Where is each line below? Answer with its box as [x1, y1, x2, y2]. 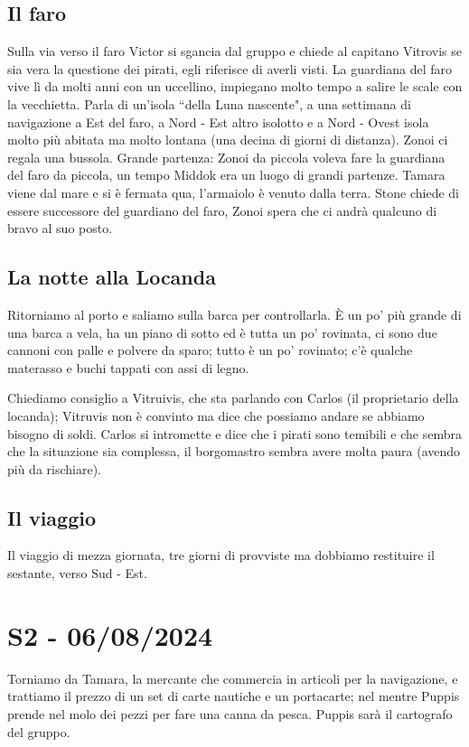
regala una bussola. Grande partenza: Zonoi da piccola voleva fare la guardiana [7, 147, 446, 166]
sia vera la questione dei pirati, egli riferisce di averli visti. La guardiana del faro [7, 59, 452, 78]
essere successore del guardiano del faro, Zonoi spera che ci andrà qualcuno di [7, 201, 437, 219]
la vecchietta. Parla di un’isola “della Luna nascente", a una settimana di [7, 94, 411, 113]
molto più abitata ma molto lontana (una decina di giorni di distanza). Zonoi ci [7, 130, 448, 149]
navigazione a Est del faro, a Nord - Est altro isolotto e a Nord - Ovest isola [7, 112, 429, 131]
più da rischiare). [7, 459, 102, 478]
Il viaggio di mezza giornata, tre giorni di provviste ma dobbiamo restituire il [7, 546, 435, 565]
